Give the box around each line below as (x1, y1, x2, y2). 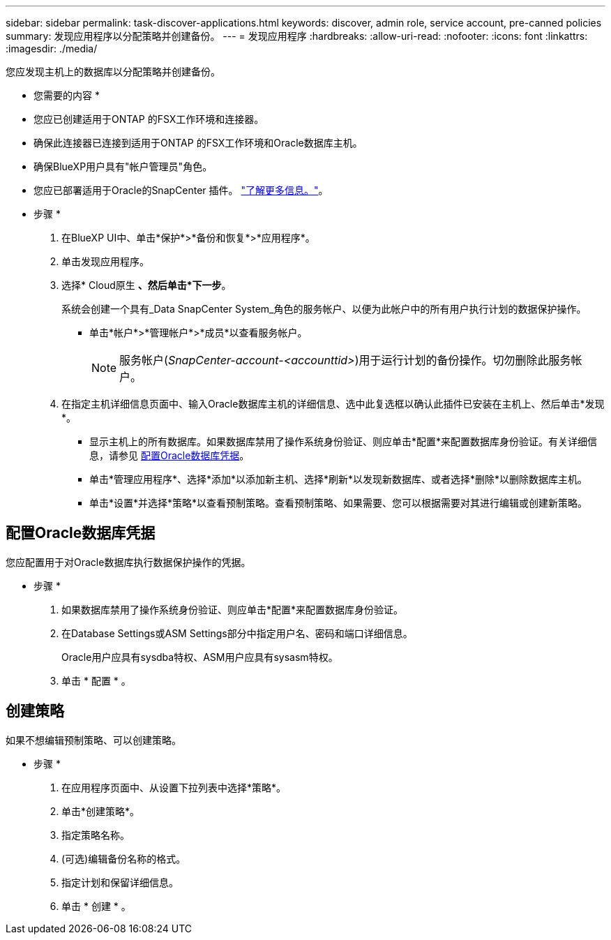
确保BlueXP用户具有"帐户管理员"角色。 (33, 161, 213, 172)
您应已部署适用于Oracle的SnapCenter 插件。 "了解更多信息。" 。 (33, 184, 329, 196)
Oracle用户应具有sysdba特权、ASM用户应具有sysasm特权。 (61, 650, 338, 663)
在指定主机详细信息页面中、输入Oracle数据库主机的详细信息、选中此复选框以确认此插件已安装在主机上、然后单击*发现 (61, 398, 605, 410)
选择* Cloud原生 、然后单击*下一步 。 (61, 279, 232, 291)
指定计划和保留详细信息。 (61, 876, 179, 888)
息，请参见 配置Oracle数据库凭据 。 (89, 449, 250, 461)
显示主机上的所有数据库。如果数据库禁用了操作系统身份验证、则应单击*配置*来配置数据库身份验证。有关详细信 (89, 435, 598, 447)
